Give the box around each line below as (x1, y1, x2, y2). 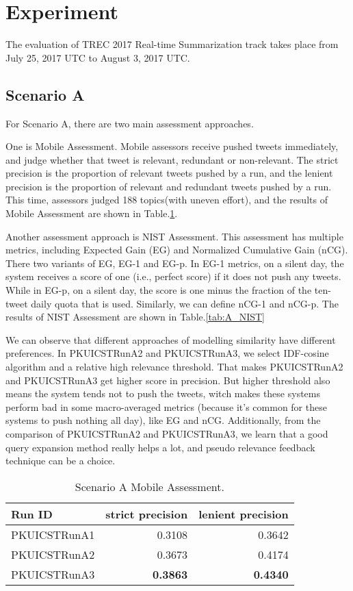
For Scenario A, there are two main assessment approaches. (5, 116, 254, 130)
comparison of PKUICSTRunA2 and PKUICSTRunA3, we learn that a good (5, 426, 328, 440)
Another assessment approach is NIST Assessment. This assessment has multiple (5, 229, 343, 243)
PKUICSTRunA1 (11, 526, 95, 542)
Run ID (11, 505, 53, 522)
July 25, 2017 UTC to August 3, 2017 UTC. (5, 50, 190, 64)
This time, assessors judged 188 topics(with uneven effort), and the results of (5, 192, 328, 207)
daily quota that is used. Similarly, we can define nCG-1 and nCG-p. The (31, 296, 339, 310)
